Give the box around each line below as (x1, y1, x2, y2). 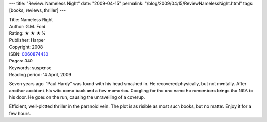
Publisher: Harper (9, 37, 45, 43)
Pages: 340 (9, 58, 33, 64)
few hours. (9, 110, 31, 116)
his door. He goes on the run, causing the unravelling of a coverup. (9, 94, 145, 100)
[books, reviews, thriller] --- (9, 7, 66, 13)
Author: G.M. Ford (9, 24, 46, 30)
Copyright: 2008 (9, 44, 43, 50)
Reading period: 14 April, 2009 (9, 71, 72, 77)
